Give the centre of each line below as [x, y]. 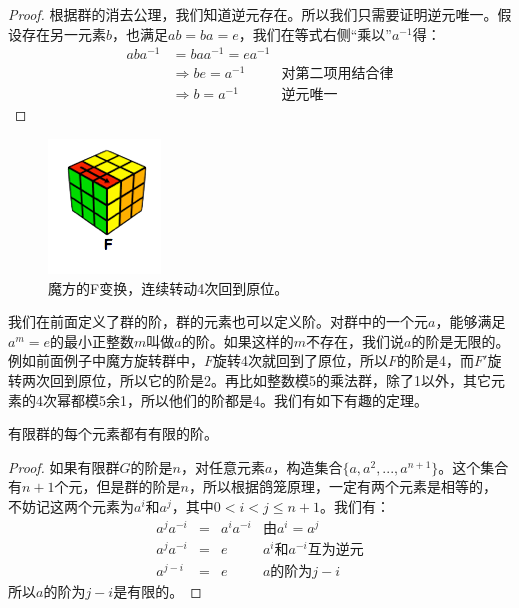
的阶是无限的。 [460, 340]
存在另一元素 [63, 33]
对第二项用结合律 [337, 74]
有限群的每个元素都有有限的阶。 [113, 433]
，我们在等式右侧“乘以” [315, 33]
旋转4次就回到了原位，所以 [301, 360]
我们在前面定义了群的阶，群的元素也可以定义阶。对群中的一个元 [218, 321]
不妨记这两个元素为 [71, 505]
